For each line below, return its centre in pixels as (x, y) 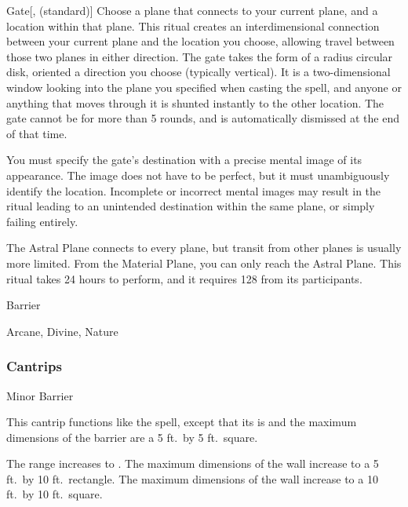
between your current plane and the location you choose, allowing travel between (200, 41)
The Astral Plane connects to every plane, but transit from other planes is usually (204, 248)
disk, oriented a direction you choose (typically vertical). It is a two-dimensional (199, 72)
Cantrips (34, 366)
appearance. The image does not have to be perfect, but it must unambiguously (198, 175)
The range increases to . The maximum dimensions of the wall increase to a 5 (193, 463)
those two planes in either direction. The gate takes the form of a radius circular (200, 56)
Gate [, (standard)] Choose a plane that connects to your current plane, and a (192, 10)
